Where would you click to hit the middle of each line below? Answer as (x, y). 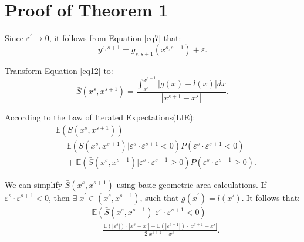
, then (59, 197)
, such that (159, 197)
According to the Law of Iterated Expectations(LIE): (100, 117)
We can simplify (34, 184)
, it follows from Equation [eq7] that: (115, 38)
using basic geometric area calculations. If (191, 184)
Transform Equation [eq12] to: (59, 70)
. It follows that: (271, 197)
